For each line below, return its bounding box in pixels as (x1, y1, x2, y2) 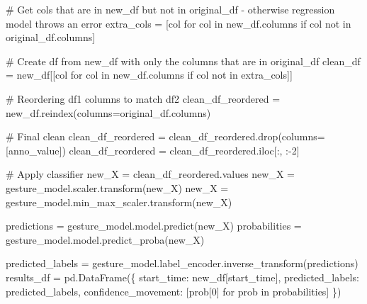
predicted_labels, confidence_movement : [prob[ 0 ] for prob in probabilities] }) (6, 283, 341, 298)
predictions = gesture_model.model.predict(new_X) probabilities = (6, 218, 302, 233)
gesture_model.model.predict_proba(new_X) (6, 232, 205, 247)
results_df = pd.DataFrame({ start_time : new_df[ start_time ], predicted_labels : (6, 269, 359, 284)
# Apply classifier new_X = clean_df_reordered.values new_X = (6, 167, 295, 181)
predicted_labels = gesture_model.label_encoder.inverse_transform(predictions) (6, 256, 358, 271)
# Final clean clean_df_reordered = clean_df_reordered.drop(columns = (6, 129, 325, 144)
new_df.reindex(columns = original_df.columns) (6, 105, 211, 120)
